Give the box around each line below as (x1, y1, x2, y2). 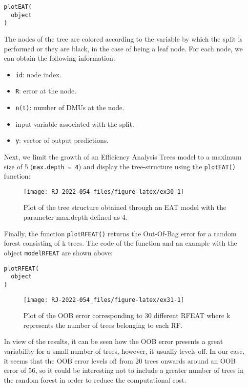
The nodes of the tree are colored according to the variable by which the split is (4, 33, 243, 44)
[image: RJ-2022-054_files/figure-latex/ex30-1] (23, 188, 185, 195)
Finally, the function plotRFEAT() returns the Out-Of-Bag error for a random (4, 228, 237, 238)
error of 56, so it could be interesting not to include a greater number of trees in (4, 365, 244, 375)
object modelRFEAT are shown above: (4, 247, 113, 257)
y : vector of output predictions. (15, 135, 109, 145)
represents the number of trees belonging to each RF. (23, 320, 183, 330)
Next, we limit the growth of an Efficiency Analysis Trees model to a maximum (4, 151, 242, 161)
